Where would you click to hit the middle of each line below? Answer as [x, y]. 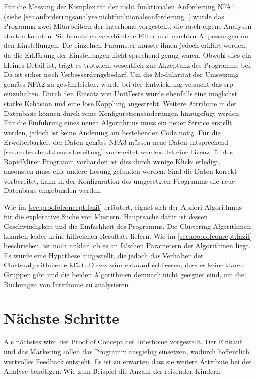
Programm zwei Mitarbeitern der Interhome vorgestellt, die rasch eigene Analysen [128, 26]
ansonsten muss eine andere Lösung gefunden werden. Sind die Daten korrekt [121, 171]
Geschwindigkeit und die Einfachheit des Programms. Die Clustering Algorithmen [128, 226]
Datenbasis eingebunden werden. [53, 190]
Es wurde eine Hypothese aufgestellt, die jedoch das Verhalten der [104, 255]
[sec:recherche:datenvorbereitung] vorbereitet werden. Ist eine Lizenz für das [119, 151]
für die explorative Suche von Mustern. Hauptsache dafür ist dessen [106, 216]
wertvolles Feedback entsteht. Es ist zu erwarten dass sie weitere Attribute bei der [128, 361]
